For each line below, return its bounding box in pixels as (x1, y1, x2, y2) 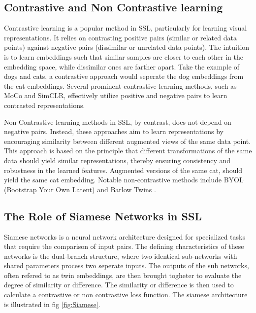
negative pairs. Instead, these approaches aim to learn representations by (4, 126, 224, 137)
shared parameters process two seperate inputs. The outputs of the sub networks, (4, 260, 249, 271)
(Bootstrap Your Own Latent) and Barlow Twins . (4, 184, 156, 194)
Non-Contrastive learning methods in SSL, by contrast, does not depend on (4, 116, 231, 127)
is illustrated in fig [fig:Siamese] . (4, 299, 100, 309)
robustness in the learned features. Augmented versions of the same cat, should (4, 165, 243, 175)
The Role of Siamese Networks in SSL (4, 208, 202, 223)
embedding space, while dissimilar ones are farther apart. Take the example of (4, 61, 240, 71)
